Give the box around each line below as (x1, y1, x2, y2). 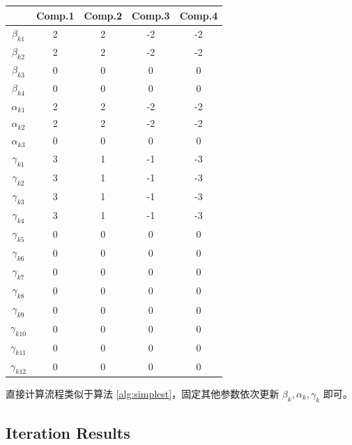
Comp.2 (84, 8, 123, 22)
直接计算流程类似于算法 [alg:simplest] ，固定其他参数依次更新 (6, 386, 280, 400)
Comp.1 (36, 8, 75, 22)
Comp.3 (132, 8, 170, 22)
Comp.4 (179, 8, 218, 22)
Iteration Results (6, 422, 130, 444)
